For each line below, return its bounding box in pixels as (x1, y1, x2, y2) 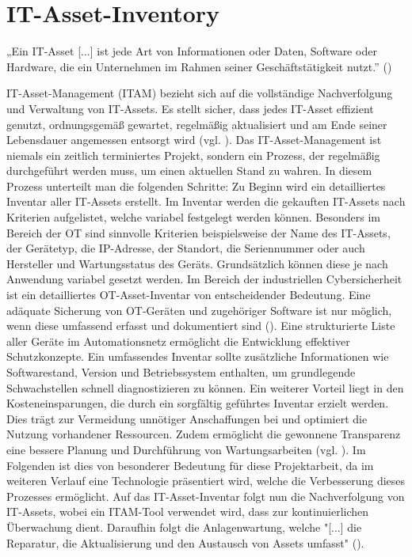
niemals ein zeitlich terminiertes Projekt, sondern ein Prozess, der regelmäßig (6, 146, 380, 163)
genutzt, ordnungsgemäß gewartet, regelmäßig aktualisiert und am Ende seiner (6, 116, 387, 132)
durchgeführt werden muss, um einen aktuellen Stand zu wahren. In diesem (6, 162, 372, 179)
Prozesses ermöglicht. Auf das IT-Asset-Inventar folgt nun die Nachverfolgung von (6, 487, 405, 504)
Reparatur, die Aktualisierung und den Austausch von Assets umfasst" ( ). (6, 534, 364, 551)
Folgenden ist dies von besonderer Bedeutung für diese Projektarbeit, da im (6, 457, 374, 473)
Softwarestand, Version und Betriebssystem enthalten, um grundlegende (6, 364, 356, 380)
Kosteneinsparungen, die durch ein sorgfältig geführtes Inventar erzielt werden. (6, 395, 389, 411)
